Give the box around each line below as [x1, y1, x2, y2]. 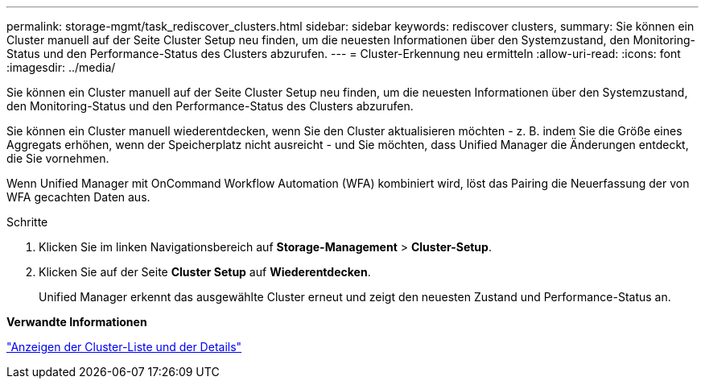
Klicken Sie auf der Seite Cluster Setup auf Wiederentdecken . [39, 265, 371, 279]
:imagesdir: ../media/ [6, 60, 116, 74]
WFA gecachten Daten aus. [6, 190, 150, 204]
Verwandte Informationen [6, 315, 147, 329]
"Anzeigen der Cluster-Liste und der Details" [6, 340, 242, 354]
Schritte [6, 215, 48, 229]
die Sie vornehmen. [6, 151, 109, 165]
